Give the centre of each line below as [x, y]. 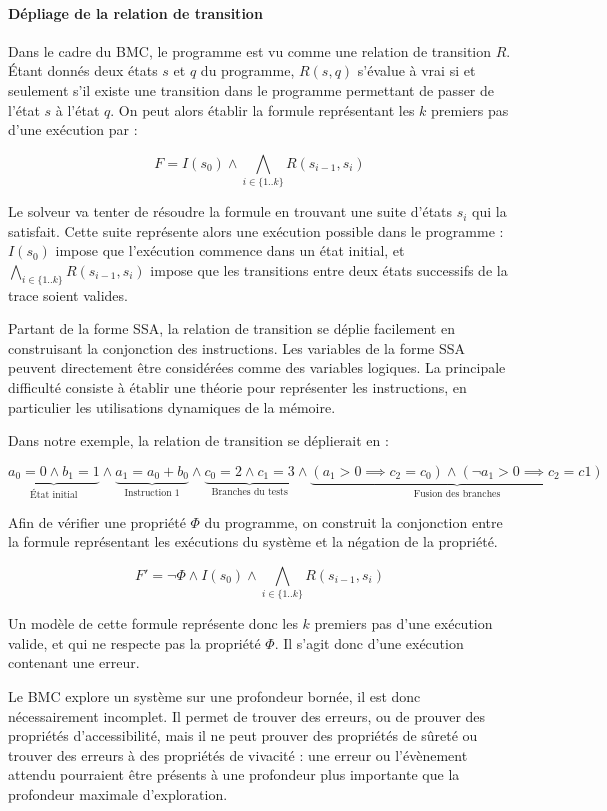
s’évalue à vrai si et [416, 70]
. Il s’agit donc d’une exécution [369, 642]
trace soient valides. [68, 294]
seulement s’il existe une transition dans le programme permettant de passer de [251, 89]
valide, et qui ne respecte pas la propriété [134, 642]
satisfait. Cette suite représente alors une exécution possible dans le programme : [256, 230]
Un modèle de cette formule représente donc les [153, 623]
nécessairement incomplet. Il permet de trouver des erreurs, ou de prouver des [247, 715]
